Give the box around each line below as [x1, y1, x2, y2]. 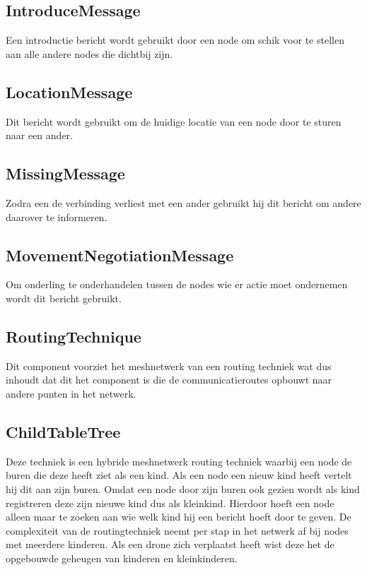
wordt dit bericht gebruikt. [6, 290, 122, 305]
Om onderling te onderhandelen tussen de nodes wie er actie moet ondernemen [6, 277, 348, 292]
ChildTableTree [6, 420, 121, 442]
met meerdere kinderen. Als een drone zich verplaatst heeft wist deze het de [6, 537, 334, 552]
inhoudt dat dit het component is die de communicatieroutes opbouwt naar [6, 372, 332, 387]
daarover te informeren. [6, 209, 107, 224]
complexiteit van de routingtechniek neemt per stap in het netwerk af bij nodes [6, 523, 349, 538]
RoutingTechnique [6, 325, 141, 347]
